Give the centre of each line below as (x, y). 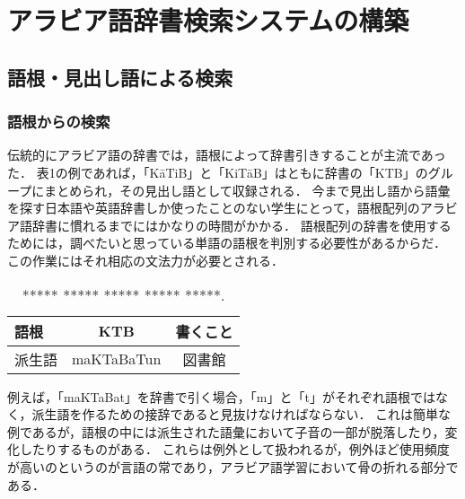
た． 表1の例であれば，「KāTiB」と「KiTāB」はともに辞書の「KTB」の (218, 172)
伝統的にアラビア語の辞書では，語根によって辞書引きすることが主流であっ (227, 155)
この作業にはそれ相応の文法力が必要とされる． (145, 260)
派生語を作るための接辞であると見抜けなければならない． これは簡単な (241, 414)
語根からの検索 (59, 122)
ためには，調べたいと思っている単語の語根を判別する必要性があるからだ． (227, 243)
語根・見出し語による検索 (120, 77)
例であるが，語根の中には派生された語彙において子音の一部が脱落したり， (226, 431)
